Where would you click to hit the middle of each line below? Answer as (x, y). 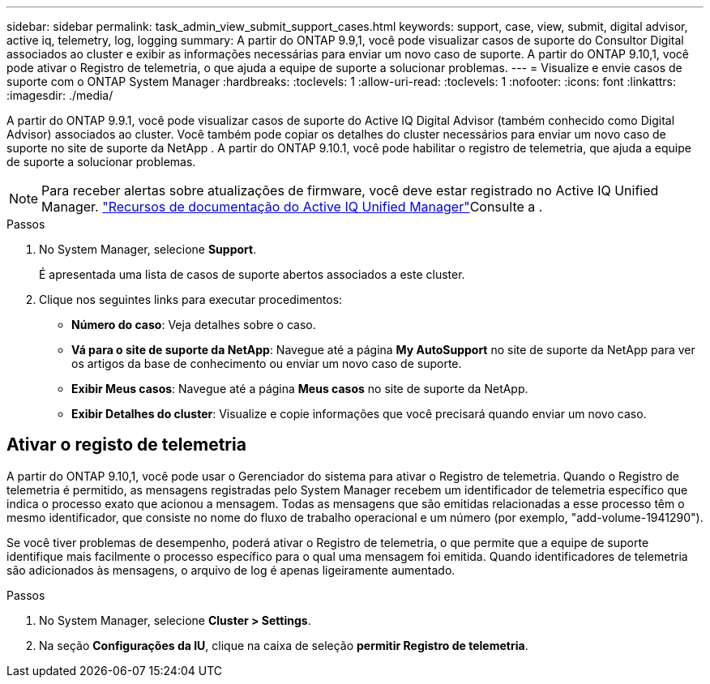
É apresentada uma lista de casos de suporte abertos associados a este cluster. (252, 274)
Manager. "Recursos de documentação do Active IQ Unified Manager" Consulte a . (292, 207)
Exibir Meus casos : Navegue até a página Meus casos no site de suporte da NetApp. (300, 389)
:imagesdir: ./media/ (60, 95)
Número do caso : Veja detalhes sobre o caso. (194, 325)
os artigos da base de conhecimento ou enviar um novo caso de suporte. (267, 363)
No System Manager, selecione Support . (148, 249)
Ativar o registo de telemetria (126, 445)
